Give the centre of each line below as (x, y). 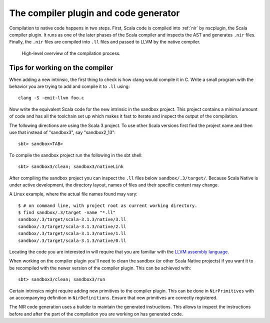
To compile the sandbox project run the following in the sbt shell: (76, 155)
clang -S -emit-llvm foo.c (51, 98)
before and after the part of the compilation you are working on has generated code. (96, 314)
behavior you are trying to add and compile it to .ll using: (69, 86)
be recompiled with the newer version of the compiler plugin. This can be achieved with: (100, 268)
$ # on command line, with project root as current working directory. (108, 205)
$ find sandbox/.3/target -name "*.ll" (67, 213)
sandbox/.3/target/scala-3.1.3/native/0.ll (72, 240)
